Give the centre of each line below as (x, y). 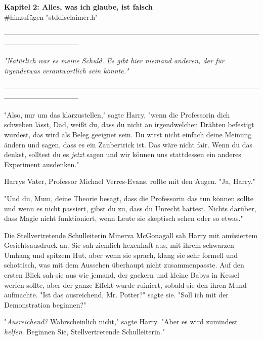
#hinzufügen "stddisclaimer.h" (51, 16)
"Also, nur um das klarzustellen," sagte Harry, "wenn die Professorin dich (117, 114)
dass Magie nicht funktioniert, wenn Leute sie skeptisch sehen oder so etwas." (124, 218)
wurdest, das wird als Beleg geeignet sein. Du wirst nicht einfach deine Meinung (128, 134)
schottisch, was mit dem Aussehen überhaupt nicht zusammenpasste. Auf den (124, 265)
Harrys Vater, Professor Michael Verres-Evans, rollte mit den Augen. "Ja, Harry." (130, 181)
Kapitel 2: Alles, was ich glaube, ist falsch (78, 7)
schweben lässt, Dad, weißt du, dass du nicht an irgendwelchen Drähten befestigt (129, 124)
